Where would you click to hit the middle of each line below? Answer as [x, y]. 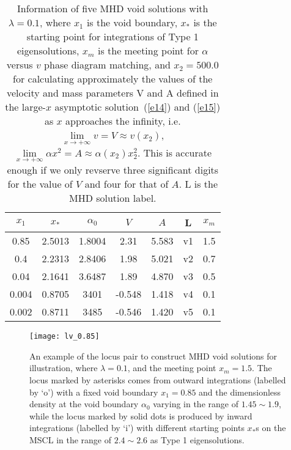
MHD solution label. [112, 198]
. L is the [198, 184]
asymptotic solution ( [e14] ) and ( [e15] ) [138, 107]
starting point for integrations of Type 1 [112, 36]
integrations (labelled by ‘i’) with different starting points [137, 428]
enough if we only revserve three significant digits [113, 170]
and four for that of [127, 184]
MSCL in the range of [71, 439]
